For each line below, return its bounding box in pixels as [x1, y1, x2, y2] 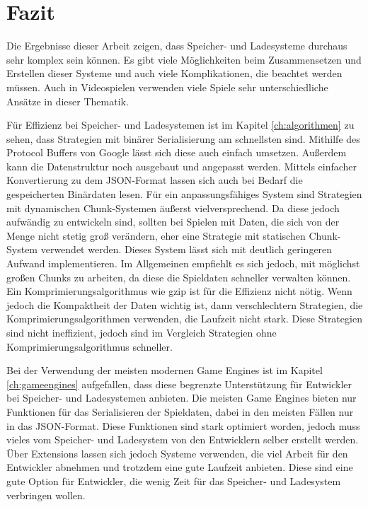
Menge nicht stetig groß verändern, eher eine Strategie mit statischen [6, 228, 306, 243]
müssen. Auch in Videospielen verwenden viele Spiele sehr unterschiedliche [6, 79, 328, 94]
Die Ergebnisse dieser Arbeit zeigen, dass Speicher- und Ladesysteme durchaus [6, 38, 347, 53]
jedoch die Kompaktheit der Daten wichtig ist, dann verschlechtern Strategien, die [6, 297, 363, 312]
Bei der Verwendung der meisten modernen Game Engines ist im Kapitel [6, 363, 323, 378]
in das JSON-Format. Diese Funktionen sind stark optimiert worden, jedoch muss [6, 418, 360, 433]
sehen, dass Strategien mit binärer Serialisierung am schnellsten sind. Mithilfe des [6, 131, 360, 146]
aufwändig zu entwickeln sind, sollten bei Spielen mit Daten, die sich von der [6, 214, 340, 229]
